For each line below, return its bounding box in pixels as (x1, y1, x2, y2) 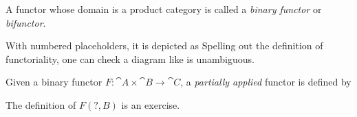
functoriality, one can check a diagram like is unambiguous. (6, 51, 255, 66)
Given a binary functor (6, 75, 102, 89)
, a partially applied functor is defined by (180, 75, 351, 89)
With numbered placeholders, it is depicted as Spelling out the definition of (6, 38, 323, 53)
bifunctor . (6, 15, 46, 29)
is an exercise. (121, 97, 180, 112)
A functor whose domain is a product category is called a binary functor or (6, 2, 322, 16)
